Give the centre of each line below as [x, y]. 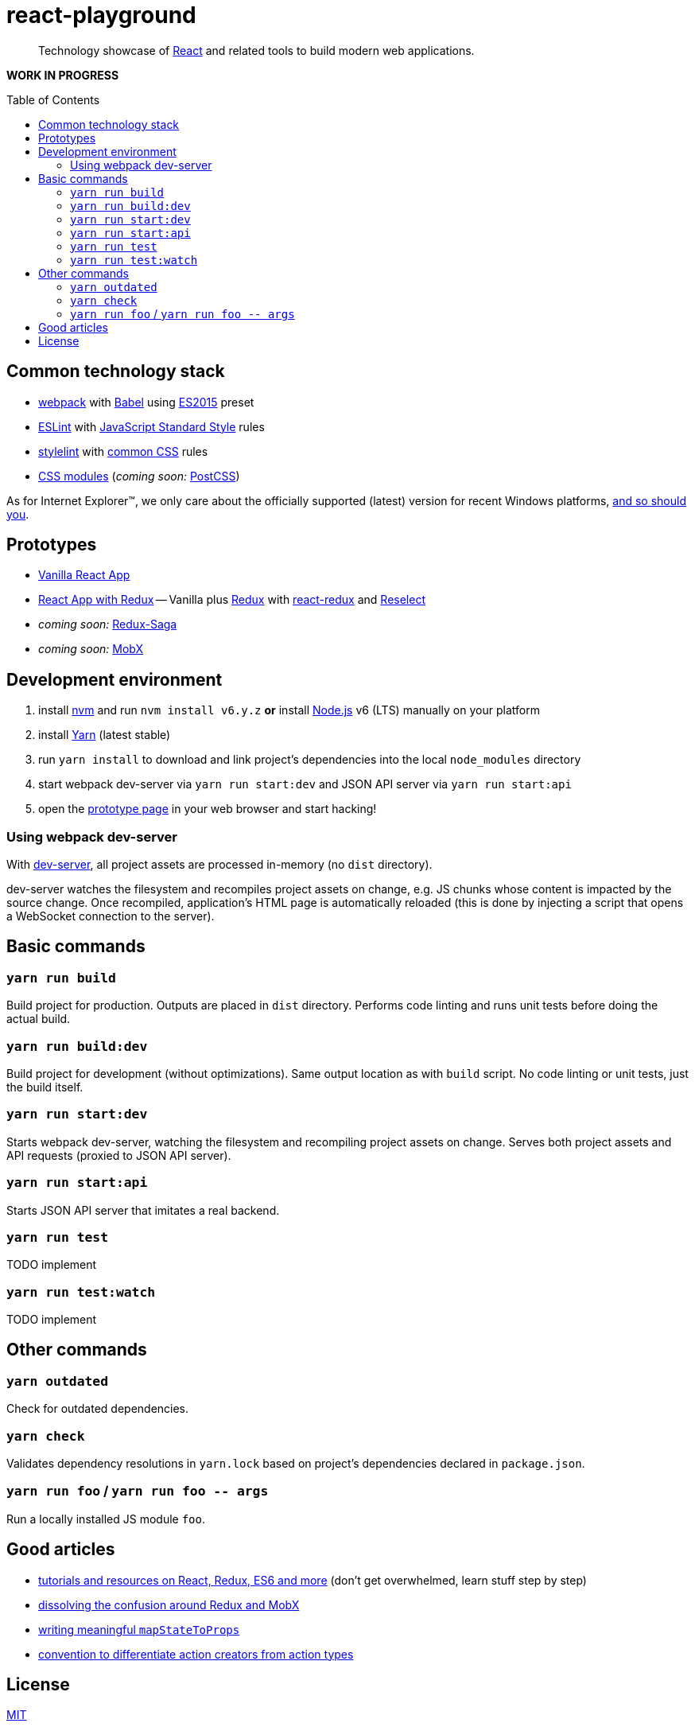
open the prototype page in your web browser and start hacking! [208, 809]
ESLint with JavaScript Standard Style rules [151, 426]
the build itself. [45, 1087]
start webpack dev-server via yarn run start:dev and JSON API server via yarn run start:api [305, 784]
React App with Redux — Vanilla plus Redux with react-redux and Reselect [232, 600]
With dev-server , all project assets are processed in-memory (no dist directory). [219, 865]
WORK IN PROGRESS [63, 75]
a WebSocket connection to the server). [111, 916]
